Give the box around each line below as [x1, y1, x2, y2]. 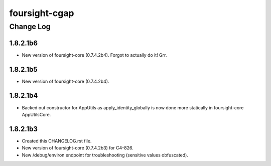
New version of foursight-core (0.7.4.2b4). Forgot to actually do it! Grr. [22, 52, 167, 58]
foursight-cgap [9, 8, 74, 19]
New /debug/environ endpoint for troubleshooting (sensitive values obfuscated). [22, 152, 188, 158]
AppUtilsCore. [22, 111, 51, 117]
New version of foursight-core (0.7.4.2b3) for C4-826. [22, 145, 133, 151]
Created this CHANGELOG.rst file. [22, 138, 92, 144]
